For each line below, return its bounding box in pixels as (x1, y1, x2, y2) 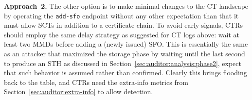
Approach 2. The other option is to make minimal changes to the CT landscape (4, 1, 249, 11)
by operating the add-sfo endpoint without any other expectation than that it (4, 10, 239, 20)
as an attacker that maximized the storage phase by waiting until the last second (4, 49, 245, 59)
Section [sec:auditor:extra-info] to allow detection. (4, 86, 153, 97)
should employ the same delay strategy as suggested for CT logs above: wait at (4, 29, 239, 39)
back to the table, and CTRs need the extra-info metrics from (4, 77, 188, 87)
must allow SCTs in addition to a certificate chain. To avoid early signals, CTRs (4, 20, 243, 30)
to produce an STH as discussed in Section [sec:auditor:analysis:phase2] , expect (4, 58, 241, 68)
